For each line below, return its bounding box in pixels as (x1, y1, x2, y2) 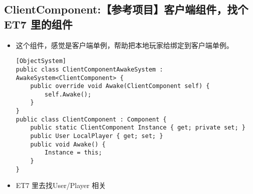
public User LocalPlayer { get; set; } (30, 132, 163, 140)
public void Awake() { (30, 140, 106, 148)
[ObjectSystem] (16, 57, 67, 65)
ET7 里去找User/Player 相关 (16, 180, 106, 190)
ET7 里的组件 (4, 16, 73, 31)
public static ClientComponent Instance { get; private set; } (30, 124, 245, 131)
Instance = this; (45, 149, 102, 156)
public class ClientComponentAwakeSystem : (16, 65, 163, 73)
